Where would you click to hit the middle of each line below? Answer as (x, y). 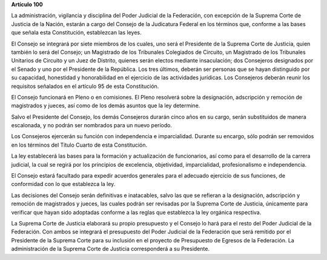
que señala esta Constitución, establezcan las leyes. (76, 33)
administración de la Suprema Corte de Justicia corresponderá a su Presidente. (111, 249)
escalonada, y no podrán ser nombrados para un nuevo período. (92, 125)
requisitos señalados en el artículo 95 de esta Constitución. (85, 86)
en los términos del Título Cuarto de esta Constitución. (79, 145)
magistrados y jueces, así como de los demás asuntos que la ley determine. (106, 105)
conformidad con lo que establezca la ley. (63, 184)
